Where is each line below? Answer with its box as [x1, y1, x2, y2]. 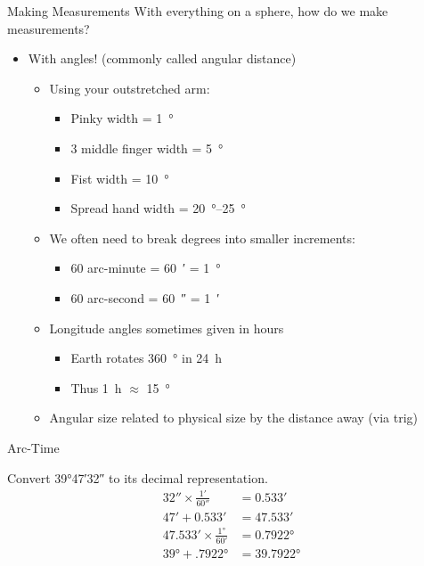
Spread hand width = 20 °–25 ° [70, 199, 246, 217]
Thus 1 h [70, 378, 122, 397]
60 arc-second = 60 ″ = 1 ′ [70, 288, 220, 307]
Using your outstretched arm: [49, 78, 210, 97]
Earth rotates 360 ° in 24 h [70, 349, 223, 367]
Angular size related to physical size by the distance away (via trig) [49, 408, 418, 427]
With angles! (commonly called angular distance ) [28, 49, 297, 68]
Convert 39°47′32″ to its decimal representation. [7, 468, 268, 487]
